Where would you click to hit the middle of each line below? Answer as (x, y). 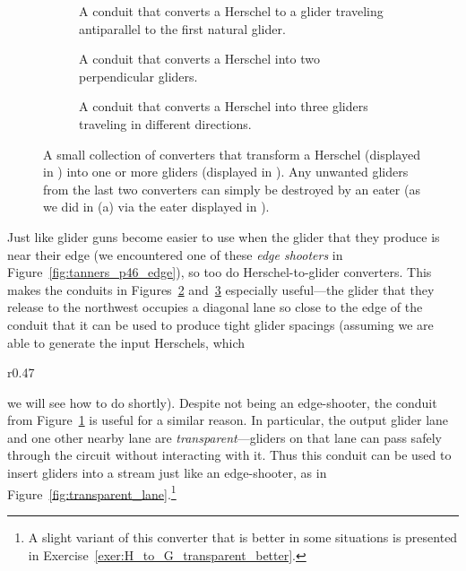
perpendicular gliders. (138, 76)
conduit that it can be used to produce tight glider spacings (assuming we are (220, 324)
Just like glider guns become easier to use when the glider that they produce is (224, 236)
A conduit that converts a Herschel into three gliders (224, 106)
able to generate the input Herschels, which (126, 342)
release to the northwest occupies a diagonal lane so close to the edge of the (215, 307)
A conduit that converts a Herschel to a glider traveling (231, 11)
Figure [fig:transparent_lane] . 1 (92, 492)
